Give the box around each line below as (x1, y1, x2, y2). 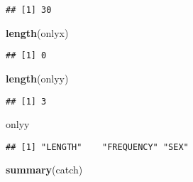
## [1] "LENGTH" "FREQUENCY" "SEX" (6, 141, 189, 152)
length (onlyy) (6, 70, 69, 85)
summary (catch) (6, 162, 83, 177)
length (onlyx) (6, 25, 69, 40)
